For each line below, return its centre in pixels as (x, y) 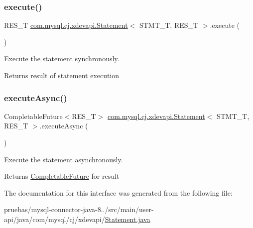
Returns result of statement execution (62, 75)
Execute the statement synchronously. (62, 58)
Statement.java (127, 219)
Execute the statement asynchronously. (63, 159)
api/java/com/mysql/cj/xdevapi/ (55, 219)
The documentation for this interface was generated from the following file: (118, 192)
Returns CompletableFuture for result (62, 176)
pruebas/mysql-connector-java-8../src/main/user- (79, 209)
